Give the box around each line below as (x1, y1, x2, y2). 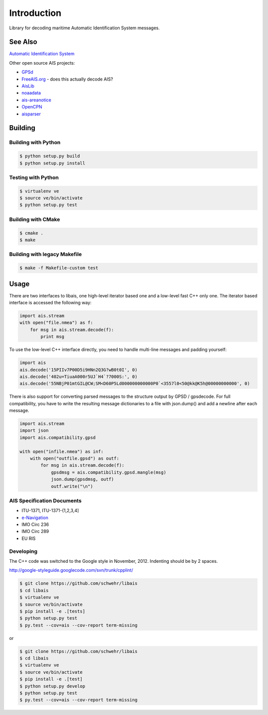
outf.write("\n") (51, 483, 93, 489)
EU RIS (21, 535, 36, 541)
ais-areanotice (21, 97, 52, 103)
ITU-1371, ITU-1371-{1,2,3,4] (21, 508, 79, 514)
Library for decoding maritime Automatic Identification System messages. (9, 25, 160, 31)
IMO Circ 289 (21, 529, 49, 535)
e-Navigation (21, 515, 49, 521)
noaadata (21, 90, 41, 96)
